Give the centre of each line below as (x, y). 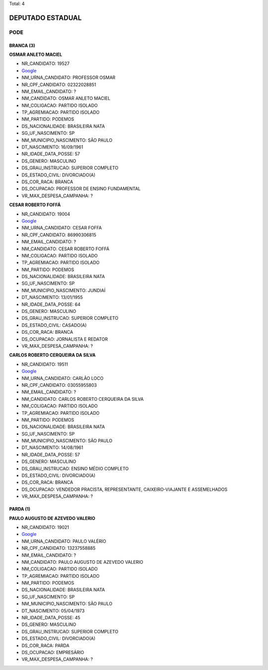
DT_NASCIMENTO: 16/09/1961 (52, 147)
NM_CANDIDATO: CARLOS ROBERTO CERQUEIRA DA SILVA (83, 399)
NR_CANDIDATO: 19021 (45, 527)
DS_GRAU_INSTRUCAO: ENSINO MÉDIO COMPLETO (75, 468)
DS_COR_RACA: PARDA (45, 645)
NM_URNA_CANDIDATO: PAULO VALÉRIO (64, 541)
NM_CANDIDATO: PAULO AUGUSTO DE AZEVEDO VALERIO (82, 562)
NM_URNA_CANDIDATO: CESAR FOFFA (62, 228)
